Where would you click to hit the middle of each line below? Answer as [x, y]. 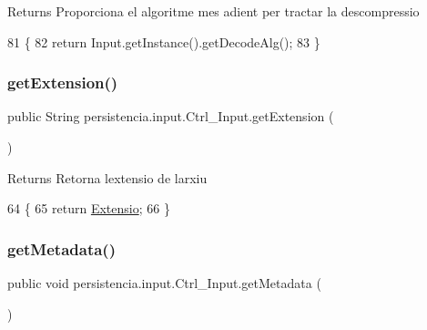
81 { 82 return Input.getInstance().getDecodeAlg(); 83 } [164, 41]
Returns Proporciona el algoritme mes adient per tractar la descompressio [213, 11]
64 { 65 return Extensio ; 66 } [89, 208]
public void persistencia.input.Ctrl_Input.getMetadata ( [164, 283]
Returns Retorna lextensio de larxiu [107, 177]
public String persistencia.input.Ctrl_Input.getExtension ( [171, 116]
